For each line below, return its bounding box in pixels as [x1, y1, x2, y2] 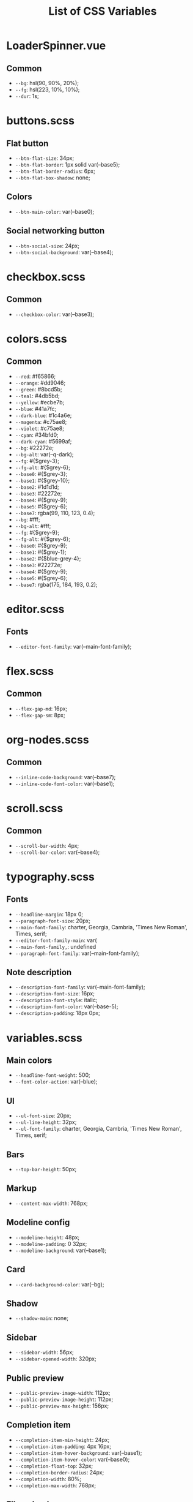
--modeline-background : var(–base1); [15, 1247, 107, 1254]
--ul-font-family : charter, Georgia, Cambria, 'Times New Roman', [15, 1125, 182, 1133]
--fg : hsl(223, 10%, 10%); [15, 86, 80, 93]
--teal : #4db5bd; [15, 392, 60, 399]
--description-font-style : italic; [15, 997, 98, 1004]
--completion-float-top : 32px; [15, 1462, 93, 1470]
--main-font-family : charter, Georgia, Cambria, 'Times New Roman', [15, 923, 188, 930]
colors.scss [6, 332, 67, 345]
